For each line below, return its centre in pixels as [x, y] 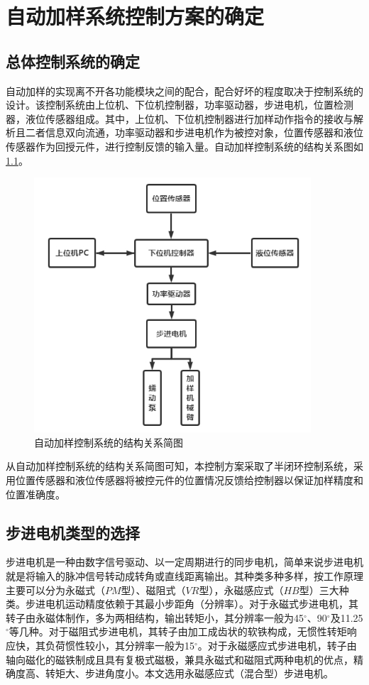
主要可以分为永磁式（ [55, 590]
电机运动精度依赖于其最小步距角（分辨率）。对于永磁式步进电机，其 [202, 604]
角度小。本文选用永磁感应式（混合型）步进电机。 [219, 673]
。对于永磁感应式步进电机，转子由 [277, 645]
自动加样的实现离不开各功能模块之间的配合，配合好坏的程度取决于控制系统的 [184, 91]
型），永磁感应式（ [241, 590]
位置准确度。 [35, 494]
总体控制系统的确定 [73, 61]
